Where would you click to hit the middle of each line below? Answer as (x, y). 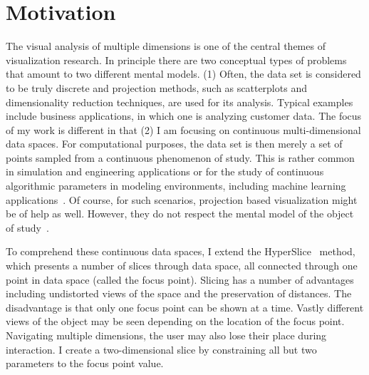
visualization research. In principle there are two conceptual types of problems (176, 60)
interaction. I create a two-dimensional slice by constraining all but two (161, 349)
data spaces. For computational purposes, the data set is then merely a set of (174, 144)
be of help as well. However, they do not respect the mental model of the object (180, 214)
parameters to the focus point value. (85, 363)
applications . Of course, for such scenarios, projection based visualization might (182, 199)
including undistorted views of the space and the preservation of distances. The (179, 293)
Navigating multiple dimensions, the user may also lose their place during (166, 335)
